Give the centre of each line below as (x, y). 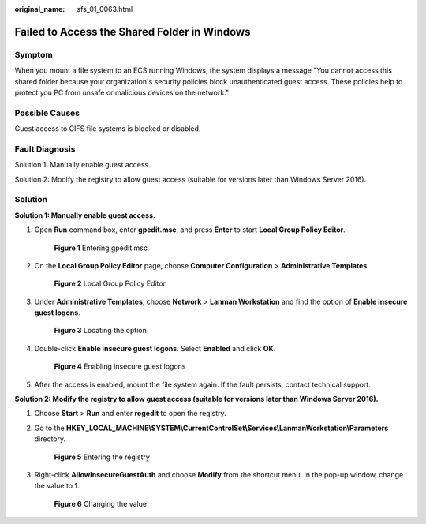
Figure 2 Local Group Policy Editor (110, 283)
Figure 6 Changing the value (101, 503)
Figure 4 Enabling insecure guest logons (120, 366)
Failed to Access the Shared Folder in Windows (133, 32)
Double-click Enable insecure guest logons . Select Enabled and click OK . (155, 348)
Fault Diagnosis (45, 148)
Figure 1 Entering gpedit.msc (101, 248)
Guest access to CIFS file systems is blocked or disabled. (108, 129)
